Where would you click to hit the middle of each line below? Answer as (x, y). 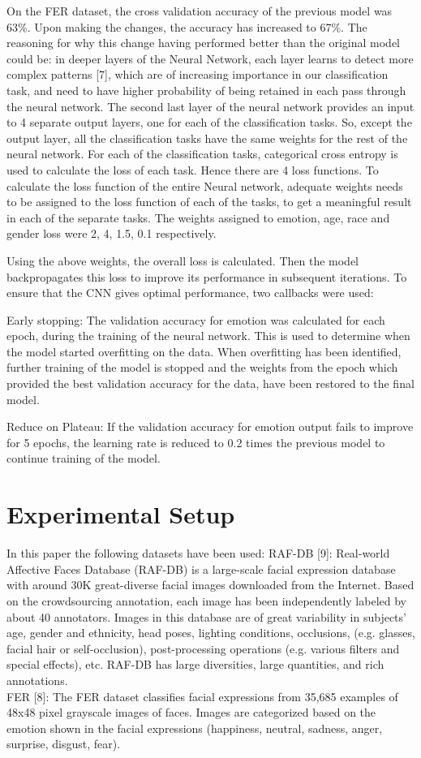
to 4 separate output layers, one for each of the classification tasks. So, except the (209, 122)
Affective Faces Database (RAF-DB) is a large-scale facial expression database (201, 568)
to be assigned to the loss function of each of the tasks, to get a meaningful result (209, 202)
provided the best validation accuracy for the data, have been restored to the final (210, 383)
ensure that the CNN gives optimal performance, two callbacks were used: (190, 293)
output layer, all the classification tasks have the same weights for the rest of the (207, 138)
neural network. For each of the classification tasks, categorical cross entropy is (202, 154)
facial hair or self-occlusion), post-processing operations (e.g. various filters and (203, 648)
